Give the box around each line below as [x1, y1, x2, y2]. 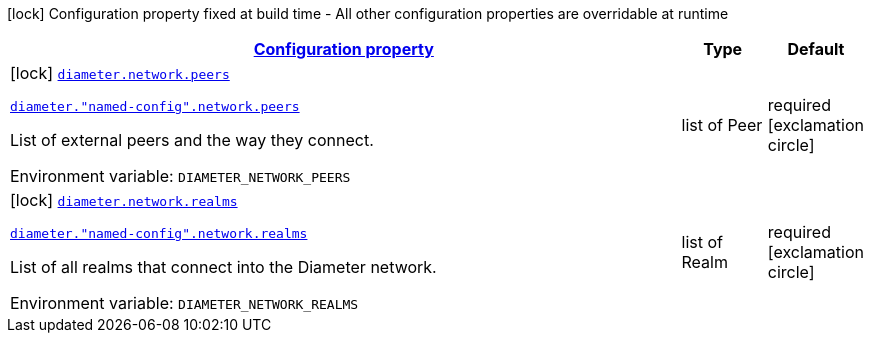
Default [787, 39, 845, 59]
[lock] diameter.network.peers [10, 63, 230, 83]
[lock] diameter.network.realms [10, 190, 238, 210]
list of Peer [681, 114, 763, 135]
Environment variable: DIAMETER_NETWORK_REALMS [10, 293, 359, 313]
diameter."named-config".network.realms [10, 226, 308, 241]
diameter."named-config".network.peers [10, 99, 300, 114]
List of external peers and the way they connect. [10, 130, 374, 150]
